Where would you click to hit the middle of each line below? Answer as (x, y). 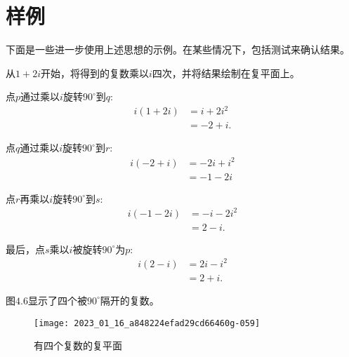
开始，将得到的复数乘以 (94, 73)
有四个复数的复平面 (78, 345)
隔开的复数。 (130, 300)
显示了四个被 (57, 300)
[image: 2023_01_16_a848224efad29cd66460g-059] (147, 323)
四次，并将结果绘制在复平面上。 (226, 73)
